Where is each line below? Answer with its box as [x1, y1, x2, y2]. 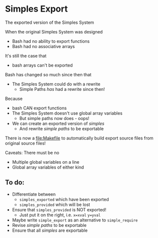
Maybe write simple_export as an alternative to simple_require [12, 217, 138, 223]
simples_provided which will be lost [19, 202, 90, 207]
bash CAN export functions [12, 105, 67, 111]
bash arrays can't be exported [12, 62, 73, 68]
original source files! [5, 140, 46, 146]
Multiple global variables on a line [12, 159, 80, 165]
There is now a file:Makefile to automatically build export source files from [5, 135, 154, 141]
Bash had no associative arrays [12, 43, 75, 49]
